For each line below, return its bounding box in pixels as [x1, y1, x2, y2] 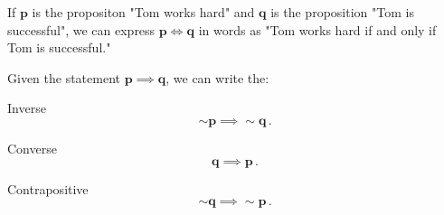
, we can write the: [165, 68, 269, 87]
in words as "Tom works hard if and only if [198, 20, 437, 39]
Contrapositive [7, 179, 89, 198]
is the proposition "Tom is [270, 3, 414, 21]
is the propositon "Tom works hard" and [32, 3, 255, 21]
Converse [7, 138, 57, 157]
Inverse [7, 98, 46, 117]
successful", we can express [7, 20, 156, 39]
